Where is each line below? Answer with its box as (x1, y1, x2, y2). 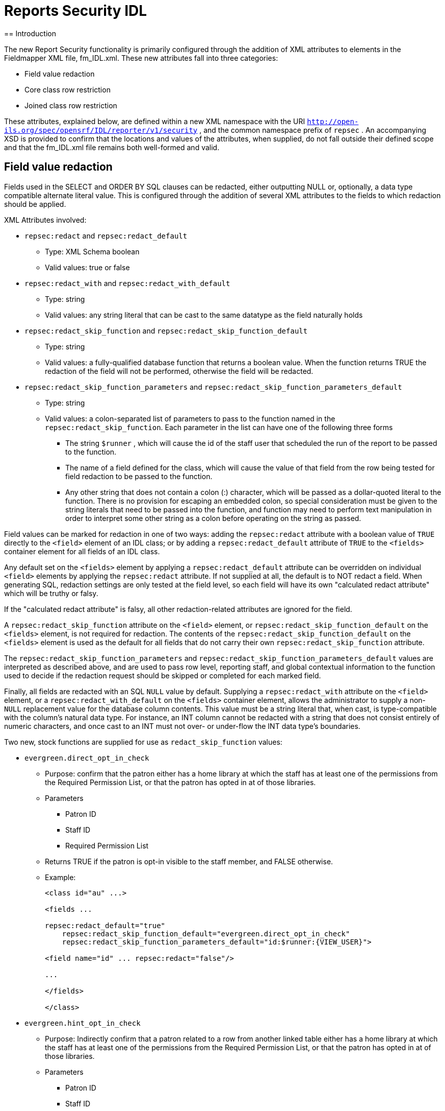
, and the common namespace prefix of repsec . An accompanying (199, 125, 427, 134)
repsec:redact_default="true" (45, 921, 166, 930)
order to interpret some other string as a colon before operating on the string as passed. (65, 513, 361, 523)
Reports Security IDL (4, 2, 147, 19)
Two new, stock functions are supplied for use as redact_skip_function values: (4, 737, 282, 746)
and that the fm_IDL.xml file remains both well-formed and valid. (4, 143, 220, 152)
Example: (45, 872, 76, 882)
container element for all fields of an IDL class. (4, 547, 160, 556)
